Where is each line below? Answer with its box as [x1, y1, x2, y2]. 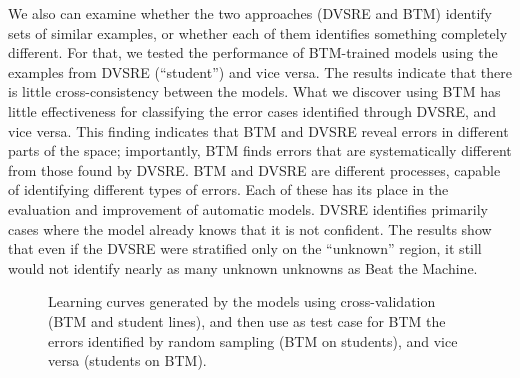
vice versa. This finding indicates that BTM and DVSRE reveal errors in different [8, 120, 509, 141]
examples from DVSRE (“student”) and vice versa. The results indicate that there [8, 61, 512, 82]
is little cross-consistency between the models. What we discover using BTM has [8, 81, 501, 102]
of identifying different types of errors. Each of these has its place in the [8, 179, 449, 200]
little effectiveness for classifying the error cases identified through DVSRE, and [8, 100, 497, 121]
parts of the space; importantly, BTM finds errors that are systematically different [8, 140, 512, 161]
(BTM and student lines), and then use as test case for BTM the [48, 310, 446, 331]
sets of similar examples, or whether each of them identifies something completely [8, 22, 508, 43]
